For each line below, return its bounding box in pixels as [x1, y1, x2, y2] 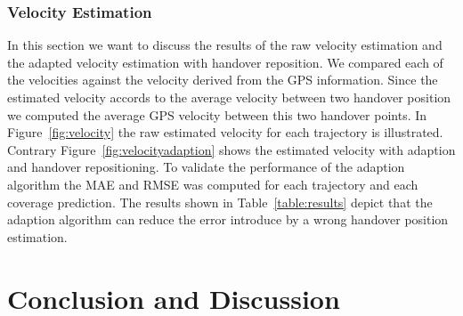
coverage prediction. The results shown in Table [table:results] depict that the [7, 192, 433, 211]
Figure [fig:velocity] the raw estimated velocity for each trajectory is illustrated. [7, 123, 443, 142]
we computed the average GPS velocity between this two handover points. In [7, 105, 427, 124]
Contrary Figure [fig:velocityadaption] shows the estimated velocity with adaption [7, 140, 456, 158]
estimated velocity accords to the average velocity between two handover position [7, 88, 451, 106]
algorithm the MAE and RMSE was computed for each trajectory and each [7, 174, 418, 193]
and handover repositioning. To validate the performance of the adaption [7, 158, 405, 176]
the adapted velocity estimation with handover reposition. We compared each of [7, 53, 443, 71]
